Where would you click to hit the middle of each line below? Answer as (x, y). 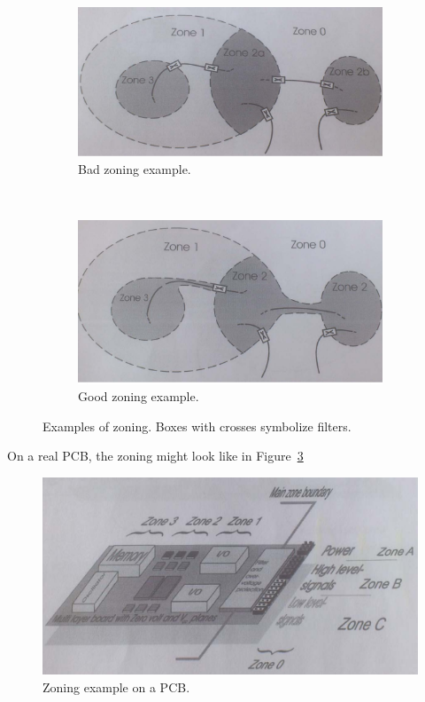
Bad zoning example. (135, 168)
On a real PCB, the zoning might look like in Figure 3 (155, 456)
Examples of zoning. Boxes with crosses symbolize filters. (197, 426)
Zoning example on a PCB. (116, 686)
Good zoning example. (139, 396)
